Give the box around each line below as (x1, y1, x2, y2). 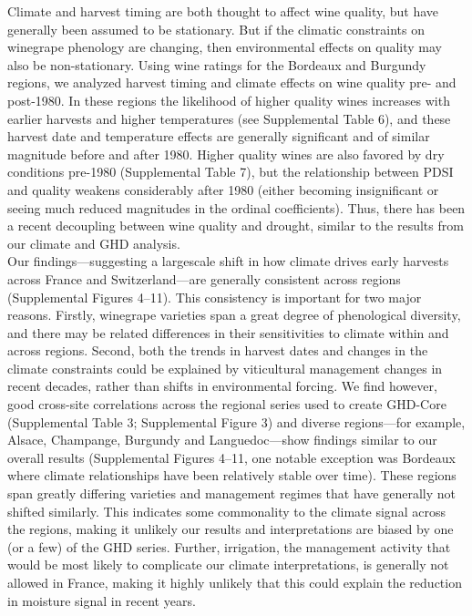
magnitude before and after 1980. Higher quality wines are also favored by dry (7, 144, 445, 163)
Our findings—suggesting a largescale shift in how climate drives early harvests (7, 252, 449, 271)
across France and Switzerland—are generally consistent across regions (7, 269, 401, 288)
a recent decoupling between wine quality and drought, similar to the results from (7, 216, 464, 235)
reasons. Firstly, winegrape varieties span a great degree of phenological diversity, (7, 305, 461, 324)
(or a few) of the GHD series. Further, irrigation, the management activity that (7, 537, 451, 556)
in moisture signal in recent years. (7, 590, 196, 610)
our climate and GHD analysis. (7, 233, 180, 252)
